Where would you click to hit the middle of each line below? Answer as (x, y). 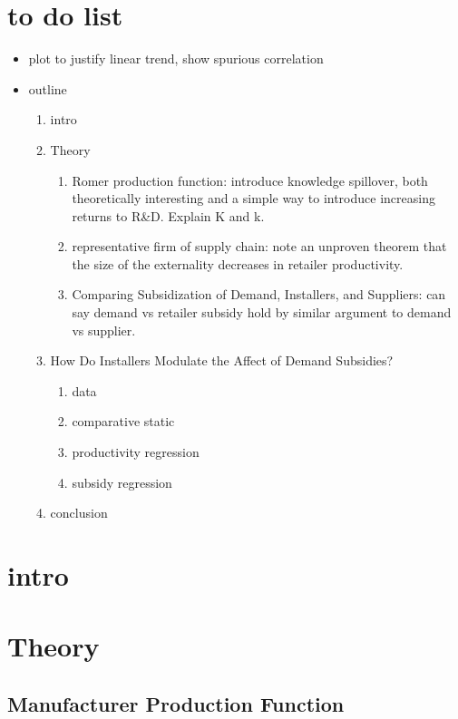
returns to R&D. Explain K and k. (168, 215)
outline (48, 88)
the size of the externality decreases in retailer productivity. (238, 263)
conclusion (79, 513)
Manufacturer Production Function (176, 703)
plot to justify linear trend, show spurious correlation (176, 58)
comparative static (123, 421)
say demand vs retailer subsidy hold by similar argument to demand (262, 312)
